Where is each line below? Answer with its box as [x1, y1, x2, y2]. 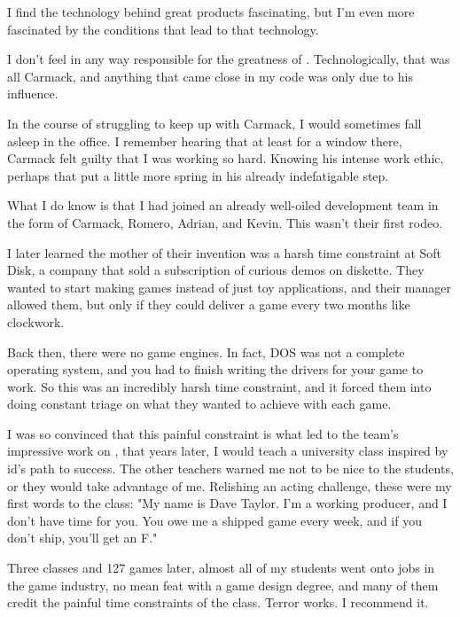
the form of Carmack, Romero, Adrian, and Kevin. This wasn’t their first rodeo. [7, 213, 443, 231]
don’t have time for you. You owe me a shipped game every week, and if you [7, 511, 422, 529]
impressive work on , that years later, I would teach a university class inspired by [7, 441, 448, 460]
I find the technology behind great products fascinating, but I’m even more [7, 3, 415, 20]
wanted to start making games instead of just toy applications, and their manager [7, 277, 452, 296]
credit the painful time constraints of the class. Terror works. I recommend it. [7, 593, 429, 612]
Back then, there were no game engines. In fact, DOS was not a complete [7, 342, 405, 361]
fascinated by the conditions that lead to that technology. [7, 20, 319, 38]
